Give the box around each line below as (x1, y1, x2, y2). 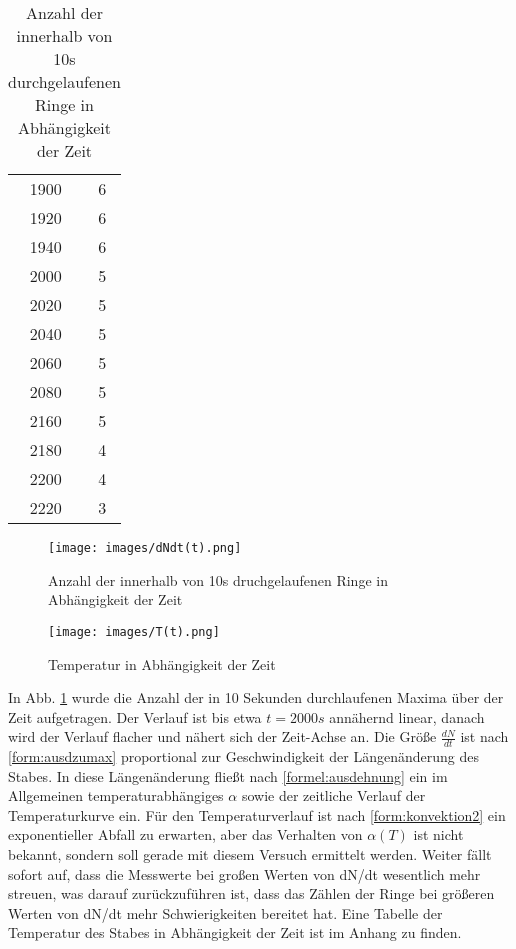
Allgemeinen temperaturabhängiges (8, 785, 224, 806)
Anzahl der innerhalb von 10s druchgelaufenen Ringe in (48, 569, 388, 590)
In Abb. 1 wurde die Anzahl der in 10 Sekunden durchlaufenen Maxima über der (8, 687, 504, 708)
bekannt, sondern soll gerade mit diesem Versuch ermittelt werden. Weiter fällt (8, 844, 492, 865)
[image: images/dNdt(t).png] (48, 541, 242, 555)
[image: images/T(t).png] (48, 624, 220, 639)
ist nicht (413, 824, 464, 845)
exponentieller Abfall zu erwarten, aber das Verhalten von (8, 824, 363, 845)
